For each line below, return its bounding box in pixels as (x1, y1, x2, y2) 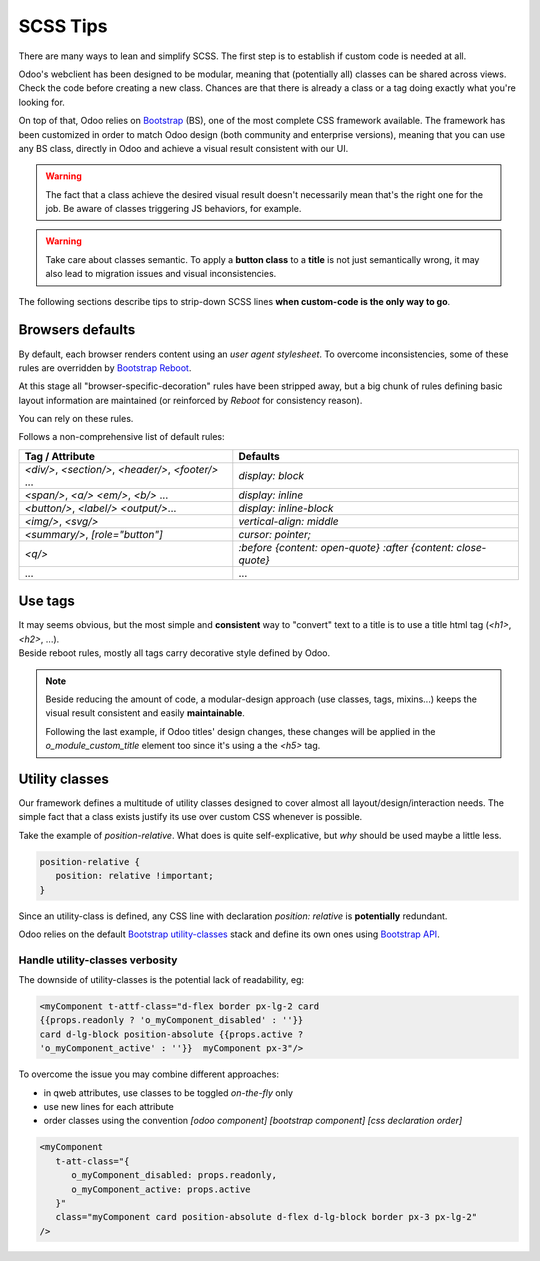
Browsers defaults (18, 321, 136, 339)
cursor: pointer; (238, 527, 312, 541)
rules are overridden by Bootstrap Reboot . (18, 361, 192, 374)
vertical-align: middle (238, 514, 339, 528)
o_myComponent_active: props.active (71, 1183, 251, 1195)
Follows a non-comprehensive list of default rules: (18, 431, 225, 443)
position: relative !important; (55, 870, 214, 882)
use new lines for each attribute (43, 1101, 174, 1113)
